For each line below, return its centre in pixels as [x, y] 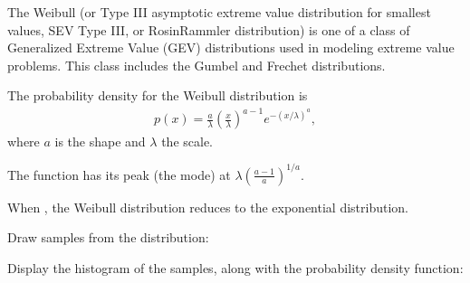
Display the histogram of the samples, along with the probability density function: [235, 267]
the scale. [187, 141]
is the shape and [100, 141]
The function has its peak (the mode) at [119, 174]
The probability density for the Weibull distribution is [158, 95]
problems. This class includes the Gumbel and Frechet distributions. [197, 65]
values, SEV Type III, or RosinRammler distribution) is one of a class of [209, 29]
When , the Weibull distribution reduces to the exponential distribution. [208, 207]
